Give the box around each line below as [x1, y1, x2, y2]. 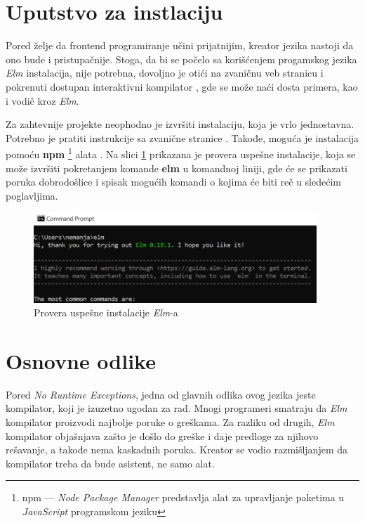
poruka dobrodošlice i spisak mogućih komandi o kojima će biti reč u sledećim [6, 174, 341, 189]
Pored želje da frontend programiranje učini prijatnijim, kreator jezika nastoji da [6, 38, 354, 53]
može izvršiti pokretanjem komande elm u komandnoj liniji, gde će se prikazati [6, 160, 347, 175]
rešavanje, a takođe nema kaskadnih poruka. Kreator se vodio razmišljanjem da [6, 442, 348, 457]
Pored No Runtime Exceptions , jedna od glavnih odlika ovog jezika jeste [6, 387, 316, 401]
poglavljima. [6, 188, 58, 202]
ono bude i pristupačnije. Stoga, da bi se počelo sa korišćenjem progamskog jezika [6, 51, 357, 66]
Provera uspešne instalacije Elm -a [34, 305, 178, 320]
